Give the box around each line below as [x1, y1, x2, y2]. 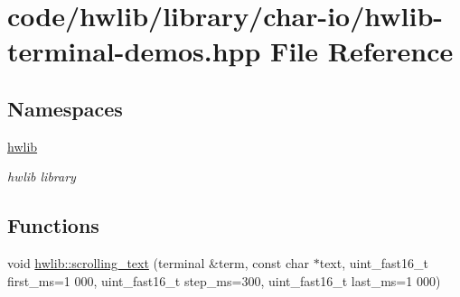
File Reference [270, 32, 454, 70]
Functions [7, 211, 99, 239]
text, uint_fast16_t [319, 254, 428, 273]
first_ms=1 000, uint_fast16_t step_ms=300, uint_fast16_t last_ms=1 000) [7, 271, 441, 290]
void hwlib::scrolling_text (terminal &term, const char [7, 254, 310, 273]
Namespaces [7, 94, 123, 122]
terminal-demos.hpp [7, 32, 261, 70]
